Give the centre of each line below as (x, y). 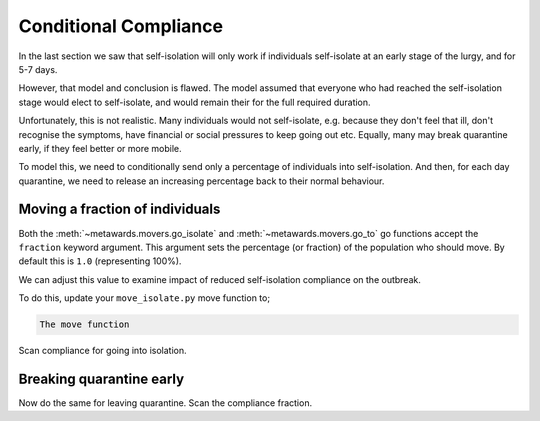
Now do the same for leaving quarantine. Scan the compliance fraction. (165, 403)
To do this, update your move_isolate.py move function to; (144, 298)
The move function (84, 324)
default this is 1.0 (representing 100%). (100, 261)
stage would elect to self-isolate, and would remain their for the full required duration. (194, 102)
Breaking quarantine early (101, 378)
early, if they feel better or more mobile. (100, 148)
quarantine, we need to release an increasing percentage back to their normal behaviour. (201, 181)
